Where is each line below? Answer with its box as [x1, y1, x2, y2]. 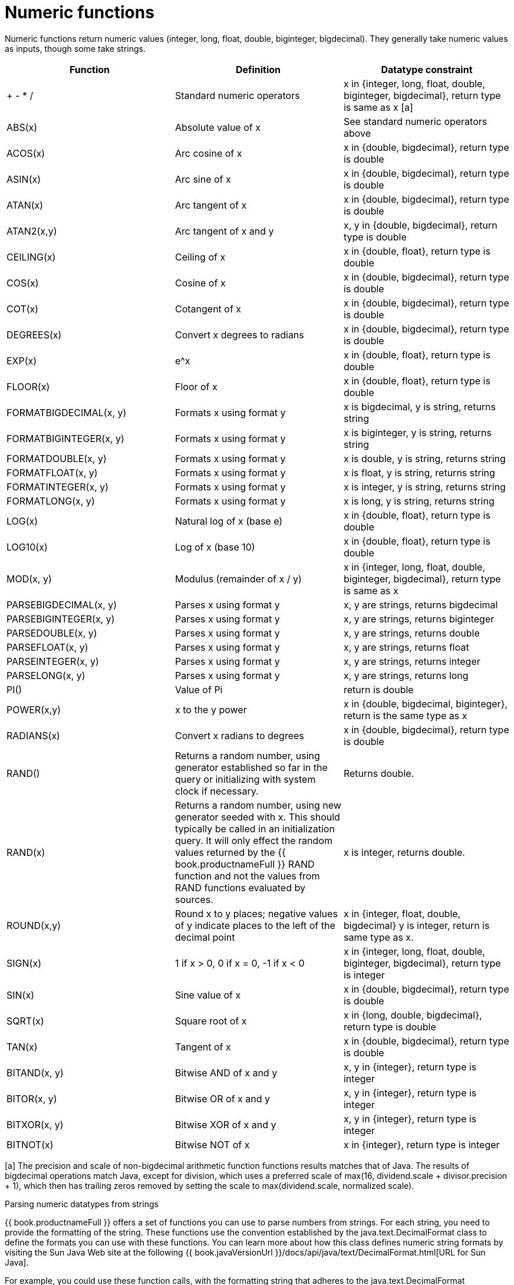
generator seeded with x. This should [174, 810, 340, 823]
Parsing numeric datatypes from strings [5, 1198, 159, 1209]
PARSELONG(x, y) [6, 669, 85, 681]
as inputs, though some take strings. [5, 43, 146, 54]
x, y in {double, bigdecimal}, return [343, 219, 497, 231]
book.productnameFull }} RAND [174, 858, 315, 870]
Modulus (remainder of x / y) [174, 572, 302, 585]
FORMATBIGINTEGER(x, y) [6, 432, 124, 444]
